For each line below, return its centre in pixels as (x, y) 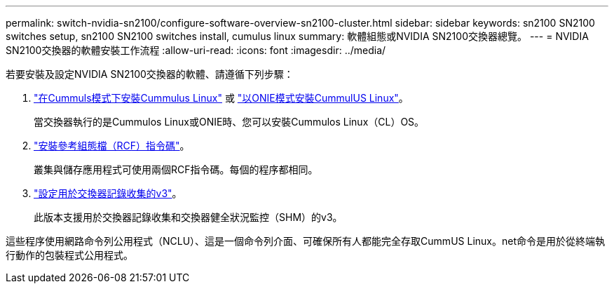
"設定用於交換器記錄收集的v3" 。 (108, 193)
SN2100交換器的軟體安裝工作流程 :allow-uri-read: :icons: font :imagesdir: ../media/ (196, 50)
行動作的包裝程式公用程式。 (69, 255)
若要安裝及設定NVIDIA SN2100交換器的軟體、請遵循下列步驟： (150, 74)
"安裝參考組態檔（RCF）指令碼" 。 (112, 146)
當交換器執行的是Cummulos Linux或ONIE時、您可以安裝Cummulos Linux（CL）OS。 (229, 122)
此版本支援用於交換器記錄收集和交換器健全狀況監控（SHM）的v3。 (188, 217)
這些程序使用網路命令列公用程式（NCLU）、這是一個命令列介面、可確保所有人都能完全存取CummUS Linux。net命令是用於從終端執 (305, 241)
